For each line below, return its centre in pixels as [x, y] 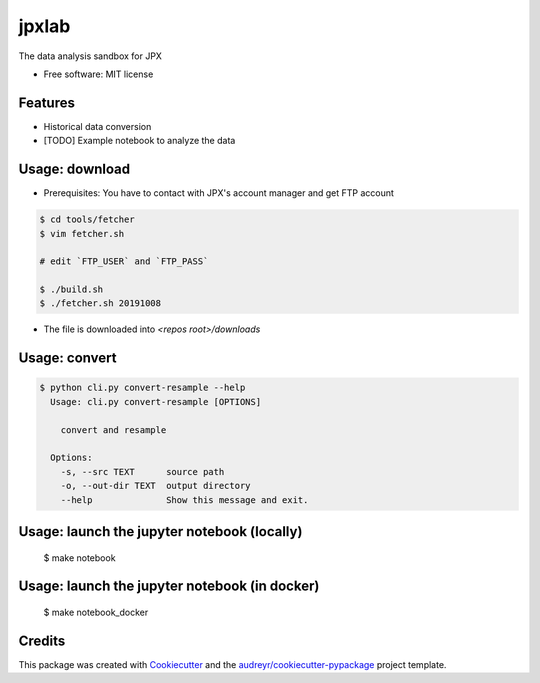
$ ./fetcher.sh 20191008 [100, 303]
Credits [42, 640]
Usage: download [74, 169]
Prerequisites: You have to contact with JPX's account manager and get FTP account [219, 193]
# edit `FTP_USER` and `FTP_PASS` [124, 261]
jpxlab [44, 26]
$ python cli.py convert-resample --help [142, 388]
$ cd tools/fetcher [87, 219]
